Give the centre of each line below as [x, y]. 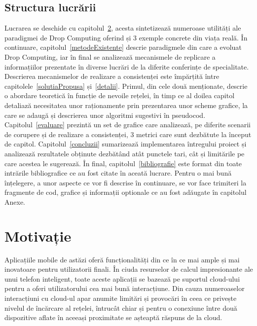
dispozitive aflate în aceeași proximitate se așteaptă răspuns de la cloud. [113, 317]
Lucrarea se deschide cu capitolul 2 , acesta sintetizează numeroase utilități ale [123, 28]
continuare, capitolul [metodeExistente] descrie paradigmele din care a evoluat [123, 47]
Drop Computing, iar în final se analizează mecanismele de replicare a [110, 56]
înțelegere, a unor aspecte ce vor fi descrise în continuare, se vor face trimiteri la [126, 182]
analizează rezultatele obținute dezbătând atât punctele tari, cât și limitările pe [125, 153]
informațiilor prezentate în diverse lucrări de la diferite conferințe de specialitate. [127, 66]
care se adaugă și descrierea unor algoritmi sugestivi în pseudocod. [105, 115]
